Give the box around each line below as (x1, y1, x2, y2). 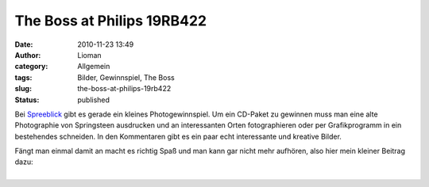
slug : (14, 84, 32, 93)
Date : (14, 40, 33, 49)
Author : (14, 50, 41, 59)
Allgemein (77, 62, 110, 71)
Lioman (77, 50, 102, 59)
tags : (14, 72, 33, 82)
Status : (14, 95, 40, 105)
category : (14, 62, 48, 71)
